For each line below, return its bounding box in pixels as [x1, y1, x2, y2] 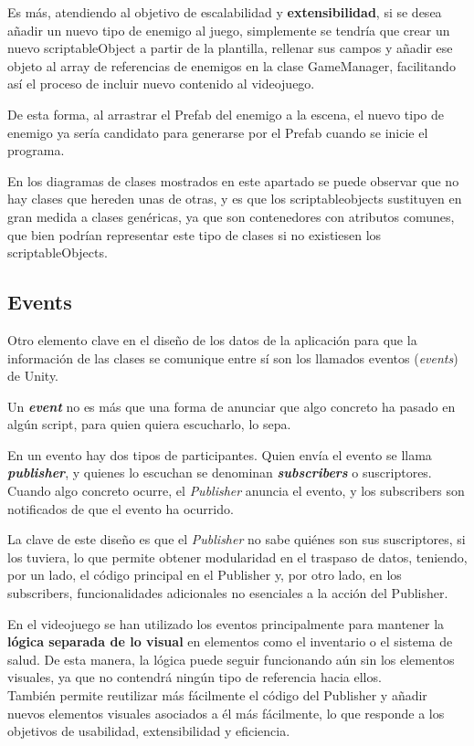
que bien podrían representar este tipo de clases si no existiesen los [7, 225, 382, 244]
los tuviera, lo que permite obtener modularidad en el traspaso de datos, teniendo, [7, 547, 468, 566]
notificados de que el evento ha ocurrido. [7, 499, 234, 518]
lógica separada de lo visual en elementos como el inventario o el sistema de [7, 632, 453, 651]
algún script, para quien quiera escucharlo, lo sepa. [7, 415, 291, 434]
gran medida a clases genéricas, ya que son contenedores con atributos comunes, [7, 206, 455, 226]
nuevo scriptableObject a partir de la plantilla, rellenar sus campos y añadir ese [7, 38, 453, 58]
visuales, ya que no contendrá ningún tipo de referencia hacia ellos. [7, 667, 382, 687]
